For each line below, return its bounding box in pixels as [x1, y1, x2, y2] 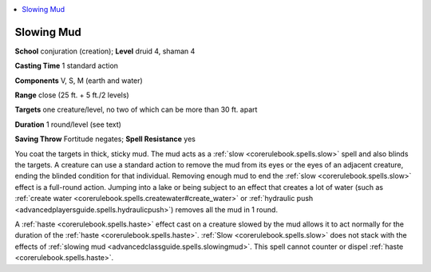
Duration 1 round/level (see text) [14, 120, 121, 129]
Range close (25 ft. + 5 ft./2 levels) [14, 90, 129, 100]
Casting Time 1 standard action [14, 61, 119, 71]
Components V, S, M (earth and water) [14, 76, 143, 85]
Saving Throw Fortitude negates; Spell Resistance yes [14, 134, 196, 144]
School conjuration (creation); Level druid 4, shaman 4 [14, 46, 196, 56]
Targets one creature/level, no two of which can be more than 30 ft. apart [14, 104, 258, 115]
